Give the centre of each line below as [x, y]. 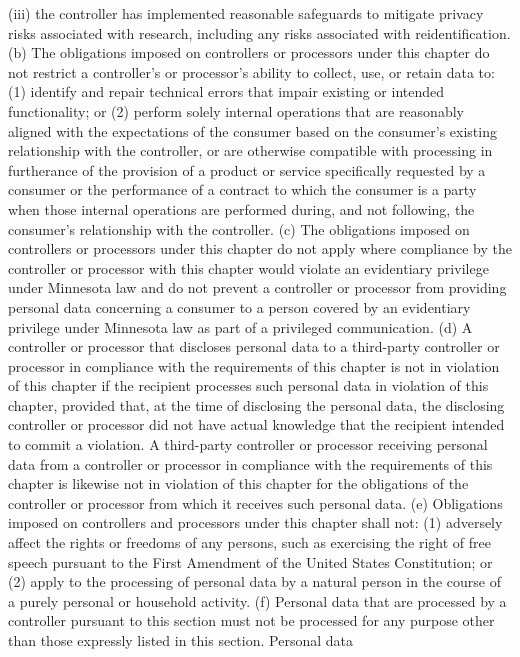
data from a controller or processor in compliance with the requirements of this [250, 463]
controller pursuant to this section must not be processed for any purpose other [251, 620]
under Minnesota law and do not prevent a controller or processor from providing [257, 287]
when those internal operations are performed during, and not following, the [241, 208]
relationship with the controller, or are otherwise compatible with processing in [250, 150]
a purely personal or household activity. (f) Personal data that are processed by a [257, 600]
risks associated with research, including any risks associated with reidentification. [259, 32]
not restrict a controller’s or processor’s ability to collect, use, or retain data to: [251, 71]
